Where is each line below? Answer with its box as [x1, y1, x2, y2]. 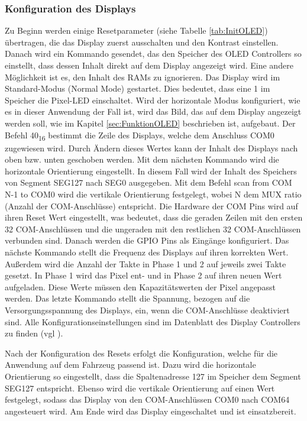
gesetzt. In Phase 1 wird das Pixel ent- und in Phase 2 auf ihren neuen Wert [5, 269, 282, 281]
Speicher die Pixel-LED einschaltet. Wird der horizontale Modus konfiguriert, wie [5, 93, 300, 106]
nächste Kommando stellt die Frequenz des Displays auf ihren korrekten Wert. [5, 246, 289, 258]
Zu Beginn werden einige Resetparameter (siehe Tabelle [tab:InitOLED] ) [5, 24, 268, 37]
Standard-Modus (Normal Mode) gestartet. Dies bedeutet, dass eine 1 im [5, 82, 270, 95]
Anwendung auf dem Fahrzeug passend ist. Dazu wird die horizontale [5, 358, 256, 371]
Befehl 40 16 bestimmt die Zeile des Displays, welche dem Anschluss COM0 [5, 128, 274, 143]
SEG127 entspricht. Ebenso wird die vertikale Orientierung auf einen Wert [5, 381, 275, 394]
